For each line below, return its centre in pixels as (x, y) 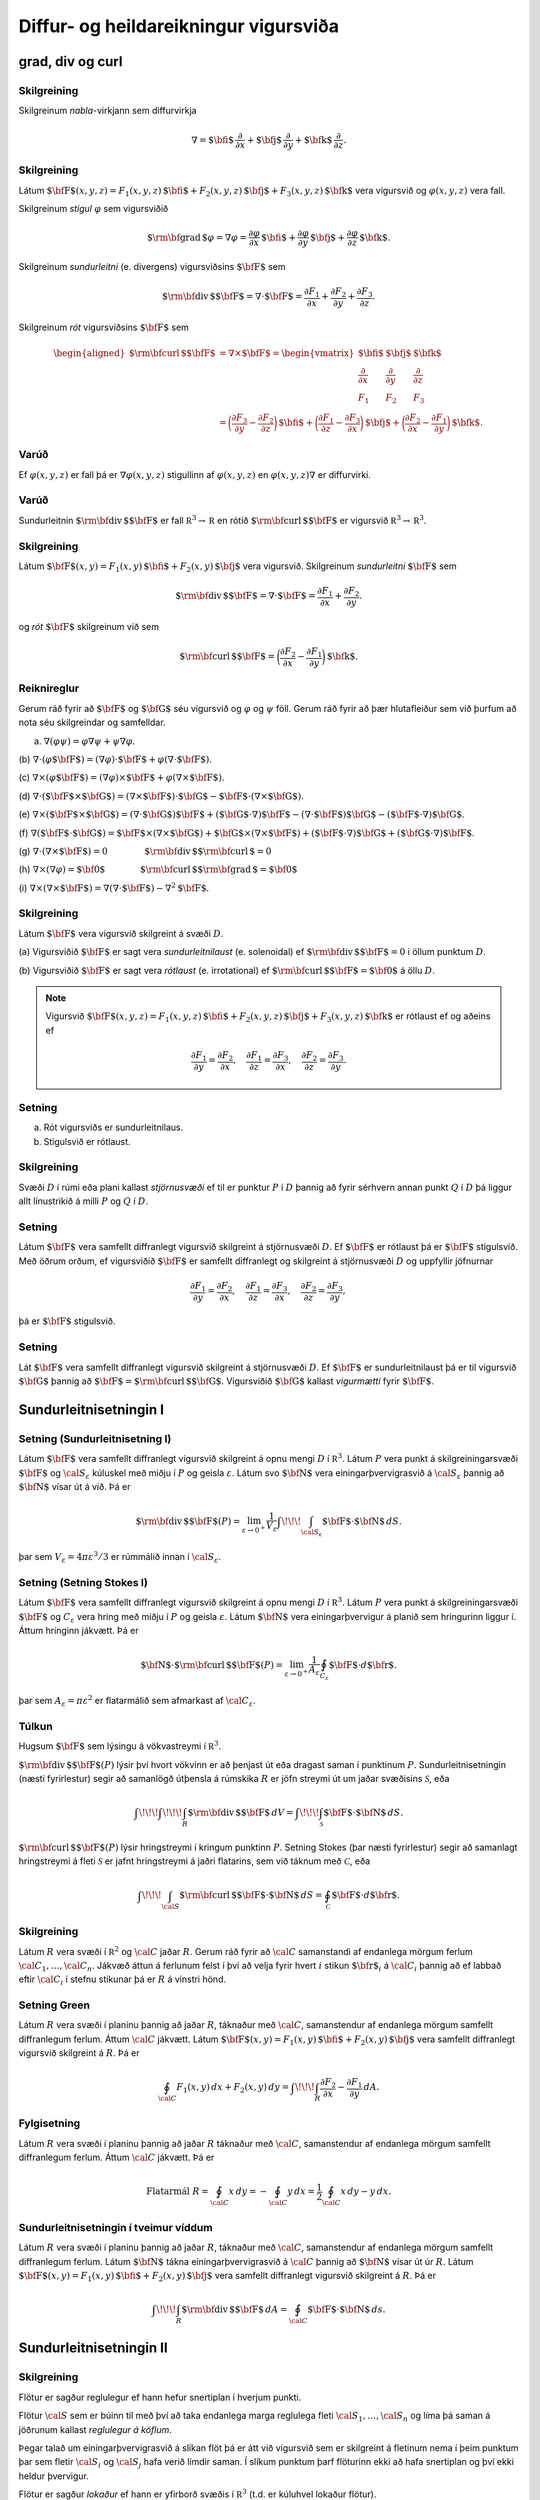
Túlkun (36, 1726)
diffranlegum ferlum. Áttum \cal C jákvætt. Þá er (116, 2157)
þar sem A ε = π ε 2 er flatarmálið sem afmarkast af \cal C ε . (137, 1701)
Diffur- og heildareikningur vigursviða (179, 26)
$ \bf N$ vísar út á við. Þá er (74, 1486)
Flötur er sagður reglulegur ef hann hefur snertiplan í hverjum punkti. (160, 2397)
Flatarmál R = (177, 2191)
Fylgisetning (49, 2123)
